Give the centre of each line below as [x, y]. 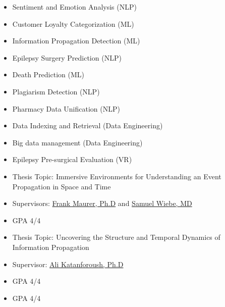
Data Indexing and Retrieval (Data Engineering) [88, 125]
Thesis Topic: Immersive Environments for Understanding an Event [117, 176]
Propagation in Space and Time [62, 186]
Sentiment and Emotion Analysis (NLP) [74, 7]
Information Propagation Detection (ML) [76, 41]
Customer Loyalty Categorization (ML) [73, 23]
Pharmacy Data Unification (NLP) [66, 108]
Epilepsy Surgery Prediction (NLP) [67, 57]
